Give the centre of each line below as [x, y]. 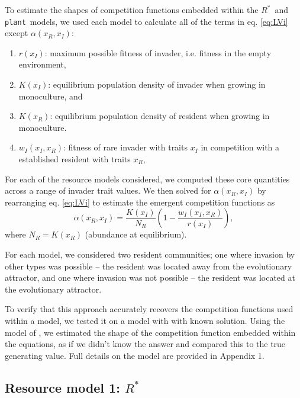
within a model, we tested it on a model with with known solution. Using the [145, 320]
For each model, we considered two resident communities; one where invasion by [150, 254]
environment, [42, 64]
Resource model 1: [62, 387]
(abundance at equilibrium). [136, 234]
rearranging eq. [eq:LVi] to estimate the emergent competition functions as [140, 202]
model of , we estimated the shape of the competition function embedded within [150, 332]
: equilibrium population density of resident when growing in [160, 116]
